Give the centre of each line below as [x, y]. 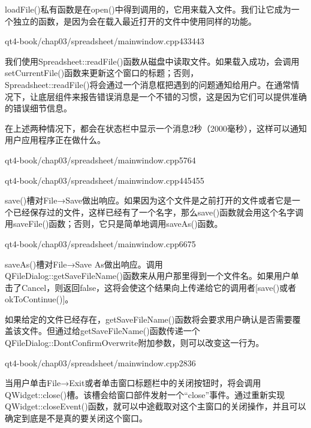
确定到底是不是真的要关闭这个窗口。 [76, 418]
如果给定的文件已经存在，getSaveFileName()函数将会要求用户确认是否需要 [149, 319]
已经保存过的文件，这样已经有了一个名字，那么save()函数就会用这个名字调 [158, 212]
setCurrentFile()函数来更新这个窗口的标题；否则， [102, 73]
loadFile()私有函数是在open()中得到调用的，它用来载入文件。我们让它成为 [148, 9]
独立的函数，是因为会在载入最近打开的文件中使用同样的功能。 [135, 21]
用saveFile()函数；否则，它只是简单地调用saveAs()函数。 [114, 224]
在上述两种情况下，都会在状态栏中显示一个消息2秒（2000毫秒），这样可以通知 [156, 128]
